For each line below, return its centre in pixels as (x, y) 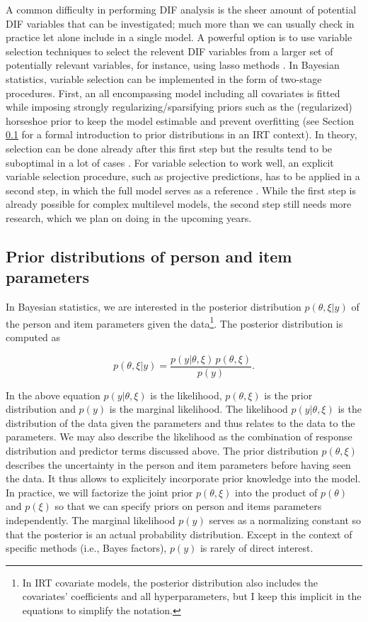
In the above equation (53, 395)
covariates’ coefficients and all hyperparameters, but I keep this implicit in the (192, 596)
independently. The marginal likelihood (91, 520)
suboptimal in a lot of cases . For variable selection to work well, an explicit (170, 162)
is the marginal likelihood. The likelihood (199, 409)
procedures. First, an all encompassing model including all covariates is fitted (173, 93)
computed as (33, 337)
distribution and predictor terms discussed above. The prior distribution (162, 450)
